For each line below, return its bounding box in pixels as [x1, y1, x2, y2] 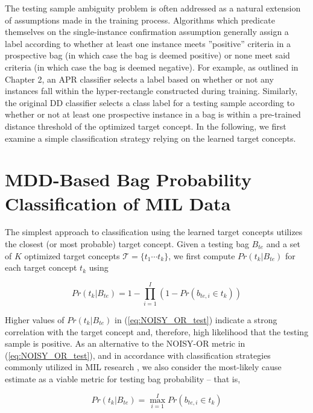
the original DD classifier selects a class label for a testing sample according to [5, 96, 295, 109]
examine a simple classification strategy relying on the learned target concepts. [5, 131, 296, 144]
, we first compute [168, 249, 235, 262]
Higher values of [5, 313, 65, 326]
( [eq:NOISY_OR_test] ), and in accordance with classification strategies [5, 348, 271, 361]
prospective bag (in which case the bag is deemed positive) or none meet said [5, 49, 290, 61]
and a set [266, 238, 300, 250]
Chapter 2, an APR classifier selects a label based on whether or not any [5, 72, 274, 85]
